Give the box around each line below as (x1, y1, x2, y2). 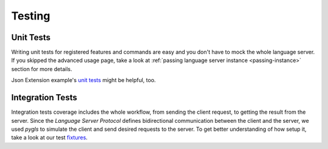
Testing (11, 9, 50, 23)
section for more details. (11, 65, 72, 72)
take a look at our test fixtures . (11, 134, 88, 141)
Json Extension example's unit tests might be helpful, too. (11, 77, 156, 84)
